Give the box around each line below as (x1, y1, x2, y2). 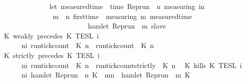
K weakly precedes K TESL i (3, 30, 99, 40)
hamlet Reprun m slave (87, 20, 166, 31)
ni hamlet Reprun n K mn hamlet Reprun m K (21, 69, 191, 80)
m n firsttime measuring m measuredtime (52, 10, 192, 21)
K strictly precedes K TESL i (3, 49, 100, 60)
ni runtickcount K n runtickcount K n (21, 40, 154, 50)
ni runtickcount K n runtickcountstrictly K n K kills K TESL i (21, 59, 242, 70)
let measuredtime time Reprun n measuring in (49, 1, 205, 11)
